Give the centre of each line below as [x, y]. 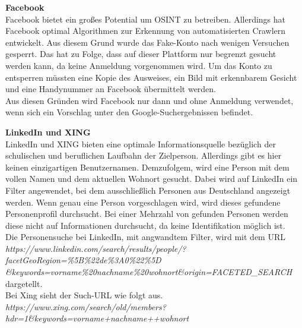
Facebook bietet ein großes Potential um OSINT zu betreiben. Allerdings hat [146, 19]
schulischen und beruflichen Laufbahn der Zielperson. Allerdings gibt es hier [144, 155]
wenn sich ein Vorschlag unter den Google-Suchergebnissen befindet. [129, 112]
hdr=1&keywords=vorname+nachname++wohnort [97, 318]
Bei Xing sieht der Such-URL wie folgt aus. [84, 295]
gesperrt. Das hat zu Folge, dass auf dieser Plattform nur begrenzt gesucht [141, 54]
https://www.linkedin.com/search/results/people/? [96, 248]
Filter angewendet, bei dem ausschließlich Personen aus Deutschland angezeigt [148, 190]
